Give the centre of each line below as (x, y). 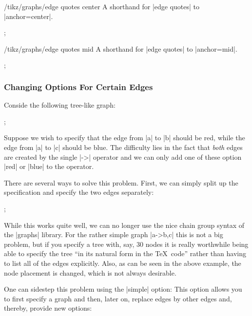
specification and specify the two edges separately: (79, 192)
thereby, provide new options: (48, 308)
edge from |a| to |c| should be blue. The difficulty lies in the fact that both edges (123, 147)
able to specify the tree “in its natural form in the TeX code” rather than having (125, 253)
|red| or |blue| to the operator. (49, 166)
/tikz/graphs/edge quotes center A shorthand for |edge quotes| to (102, 6)
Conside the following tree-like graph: (60, 105)
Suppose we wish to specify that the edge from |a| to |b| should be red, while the (125, 138)
